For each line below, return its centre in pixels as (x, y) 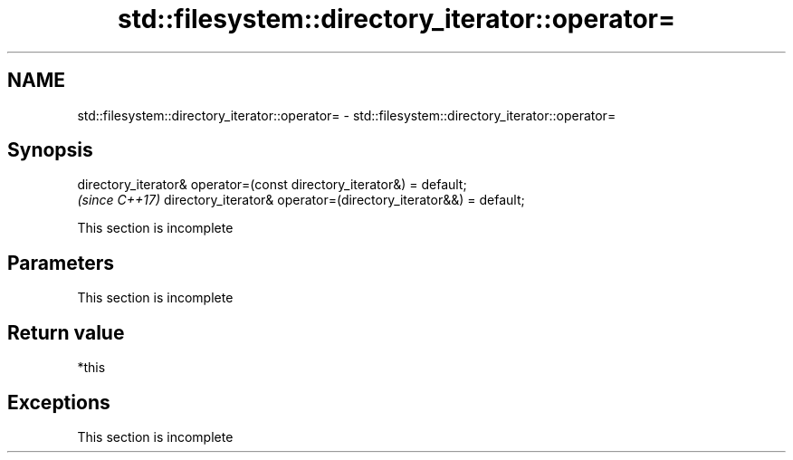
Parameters (61, 263)
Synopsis (50, 150)
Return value (66, 332)
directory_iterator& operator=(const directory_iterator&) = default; (272, 185)
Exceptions (59, 402)
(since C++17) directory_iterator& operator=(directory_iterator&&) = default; (301, 200)
